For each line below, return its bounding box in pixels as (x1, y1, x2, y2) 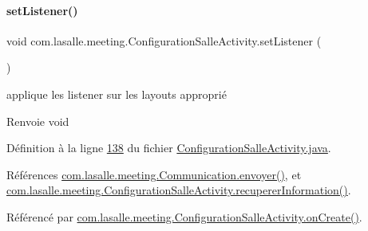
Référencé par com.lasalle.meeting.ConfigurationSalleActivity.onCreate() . (6, 208, 362, 225)
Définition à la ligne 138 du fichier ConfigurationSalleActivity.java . (6, 139, 331, 156)
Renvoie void (6, 112, 69, 129)
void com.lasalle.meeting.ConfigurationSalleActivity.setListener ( (6, 32, 322, 49)
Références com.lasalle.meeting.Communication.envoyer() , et (6, 166, 302, 182)
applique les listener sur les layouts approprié (6, 85, 227, 102)
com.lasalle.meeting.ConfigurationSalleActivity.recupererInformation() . (6, 182, 351, 198)
